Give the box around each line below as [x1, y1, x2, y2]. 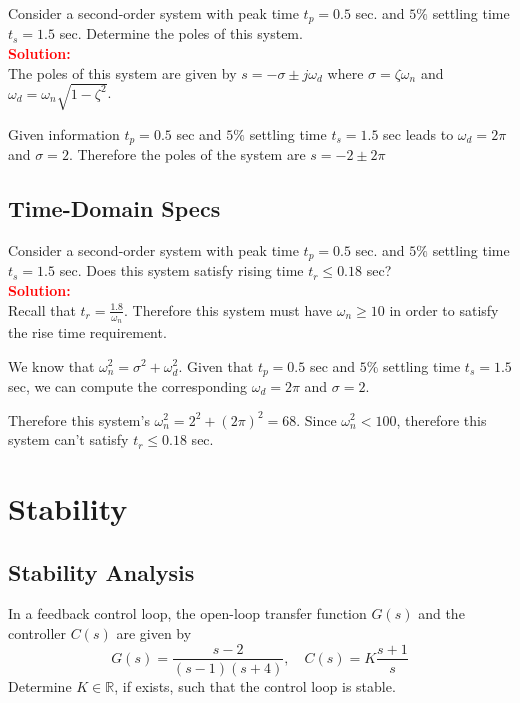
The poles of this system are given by [8, 62, 237, 83]
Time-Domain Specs [8, 193, 221, 224]
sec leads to [383, 123, 454, 144]
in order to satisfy [389, 299, 499, 320]
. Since [296, 409, 337, 430]
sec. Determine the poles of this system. [59, 23, 303, 44]
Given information [8, 123, 120, 144]
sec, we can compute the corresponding [8, 375, 247, 396]
